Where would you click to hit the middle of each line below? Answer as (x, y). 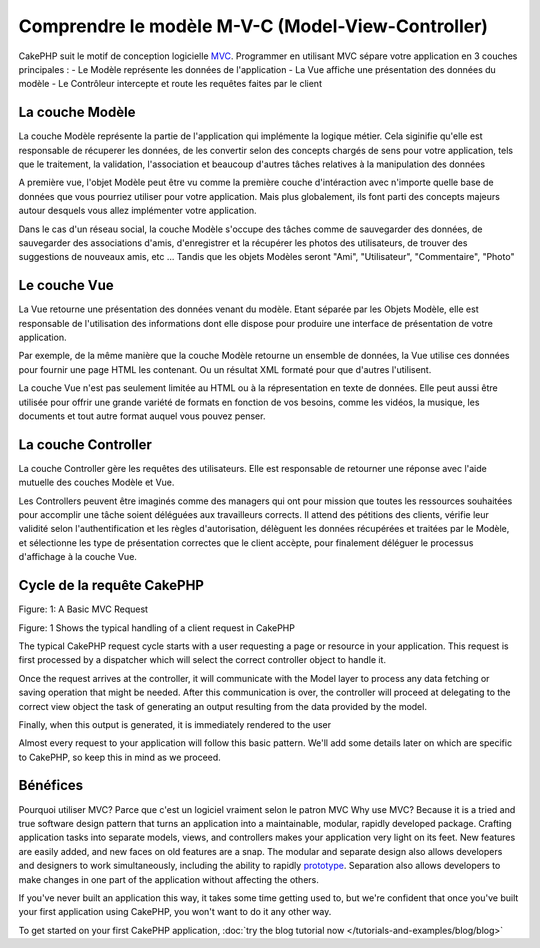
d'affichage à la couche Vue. (77, 557)
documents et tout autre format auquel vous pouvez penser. (142, 416)
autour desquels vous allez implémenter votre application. (137, 211)
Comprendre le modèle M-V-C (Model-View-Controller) (253, 26)
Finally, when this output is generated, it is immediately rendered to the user (175, 724)
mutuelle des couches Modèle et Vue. (96, 482)
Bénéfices (51, 785)
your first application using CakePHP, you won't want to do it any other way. (175, 912)
